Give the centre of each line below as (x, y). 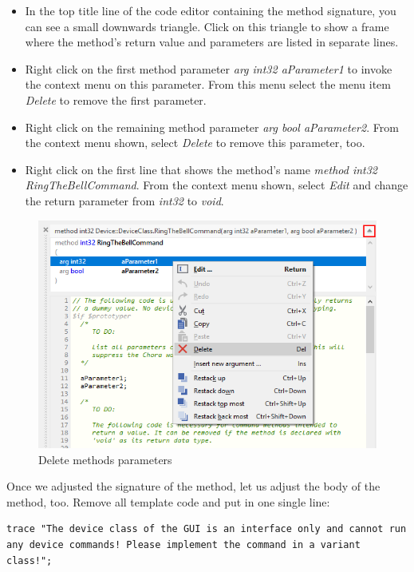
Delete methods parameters (105, 459)
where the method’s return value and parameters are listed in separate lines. (212, 42)
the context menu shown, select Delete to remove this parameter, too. (195, 143)
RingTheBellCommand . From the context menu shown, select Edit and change (217, 185)
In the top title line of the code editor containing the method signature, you (211, 10)
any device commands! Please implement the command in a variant (183, 544)
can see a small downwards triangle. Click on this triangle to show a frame (207, 26)
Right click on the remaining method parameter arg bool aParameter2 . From (212, 127)
